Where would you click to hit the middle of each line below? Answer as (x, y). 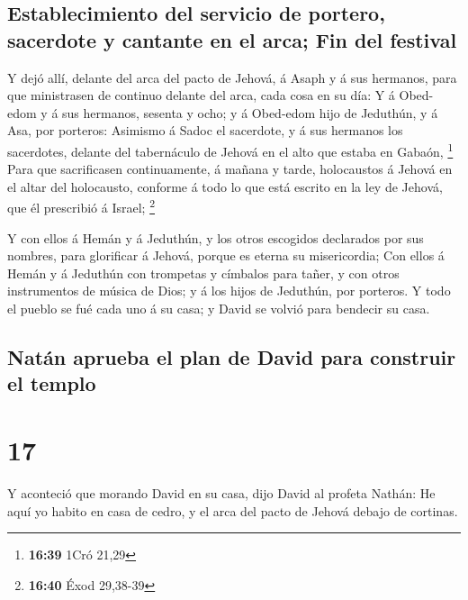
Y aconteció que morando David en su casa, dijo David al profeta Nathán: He (221, 492)
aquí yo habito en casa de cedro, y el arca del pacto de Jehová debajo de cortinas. (233, 510)
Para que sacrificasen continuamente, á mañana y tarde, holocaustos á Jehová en (230, 169)
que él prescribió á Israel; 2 (81, 206)
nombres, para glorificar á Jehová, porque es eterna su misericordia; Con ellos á (226, 255)
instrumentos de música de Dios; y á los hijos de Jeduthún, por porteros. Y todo (229, 291)
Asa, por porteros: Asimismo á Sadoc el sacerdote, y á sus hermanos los (205, 130)
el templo (52, 383)
